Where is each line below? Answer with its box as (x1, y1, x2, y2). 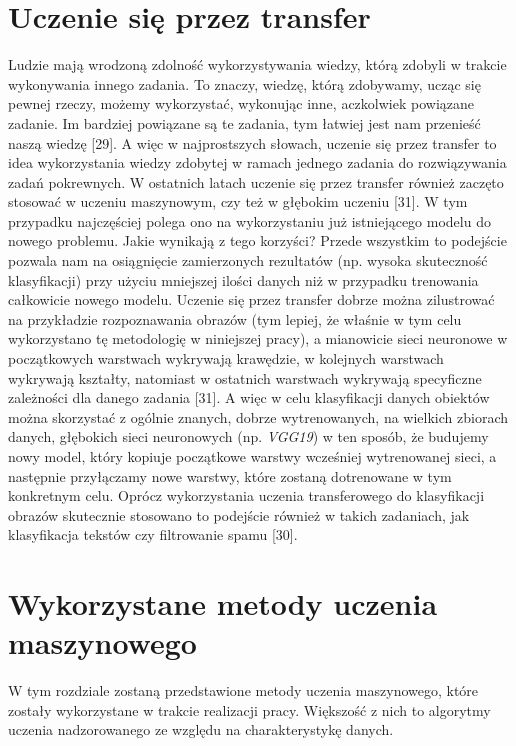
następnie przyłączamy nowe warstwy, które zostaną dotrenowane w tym (8, 465, 452, 486)
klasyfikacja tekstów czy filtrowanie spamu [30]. (8, 524, 298, 545)
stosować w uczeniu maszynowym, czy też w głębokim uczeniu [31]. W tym (8, 191, 468, 212)
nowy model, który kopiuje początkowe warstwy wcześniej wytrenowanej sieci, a (8, 446, 497, 466)
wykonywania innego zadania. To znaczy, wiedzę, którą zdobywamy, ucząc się (8, 73, 481, 94)
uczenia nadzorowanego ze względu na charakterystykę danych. (8, 719, 394, 740)
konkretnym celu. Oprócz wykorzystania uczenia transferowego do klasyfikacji (8, 485, 485, 506)
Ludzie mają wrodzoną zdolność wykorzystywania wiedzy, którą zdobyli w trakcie (8, 54, 507, 75)
